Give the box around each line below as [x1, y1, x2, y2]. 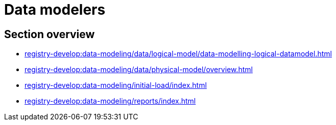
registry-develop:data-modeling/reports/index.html [25, 97, 196, 106]
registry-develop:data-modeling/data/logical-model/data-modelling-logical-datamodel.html [25, 49, 332, 58]
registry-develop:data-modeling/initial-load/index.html [25, 81, 207, 90]
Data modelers [4, 1, 106, 18]
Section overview [4, 27, 95, 41]
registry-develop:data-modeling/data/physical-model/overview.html [25, 65, 253, 74]
